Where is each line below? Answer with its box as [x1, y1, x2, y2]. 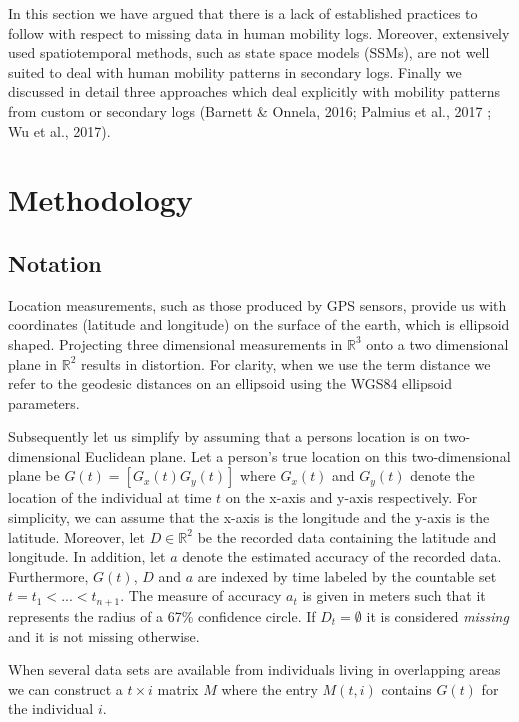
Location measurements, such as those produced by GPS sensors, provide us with [8, 294, 507, 315]
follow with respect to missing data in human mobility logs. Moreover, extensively [8, 22, 510, 43]
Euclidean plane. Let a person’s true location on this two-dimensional [85, 445, 511, 466]
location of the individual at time [8, 487, 212, 508]
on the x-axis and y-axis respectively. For [225, 487, 478, 508]
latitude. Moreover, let [8, 526, 145, 547]
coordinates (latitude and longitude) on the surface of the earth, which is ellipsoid [8, 314, 510, 335]
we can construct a [8, 678, 123, 699]
